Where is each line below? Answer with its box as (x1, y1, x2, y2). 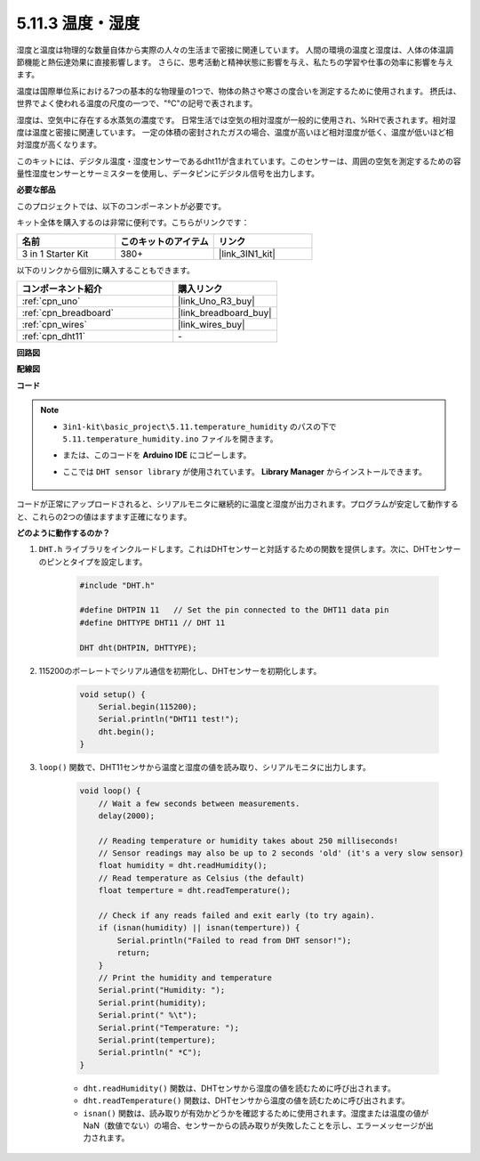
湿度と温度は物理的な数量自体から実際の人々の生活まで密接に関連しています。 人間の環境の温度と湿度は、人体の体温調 (16, 45, 454, 55)
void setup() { (79, 689, 146, 699)
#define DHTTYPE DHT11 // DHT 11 (79, 617, 226, 628)
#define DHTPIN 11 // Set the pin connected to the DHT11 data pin (79, 605, 389, 615)
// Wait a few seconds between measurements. (98, 798, 300, 808)
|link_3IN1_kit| (218, 248, 276, 260)
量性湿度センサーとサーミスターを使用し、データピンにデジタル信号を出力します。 (16, 168, 320, 179)
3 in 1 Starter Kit (21, 248, 89, 260)
